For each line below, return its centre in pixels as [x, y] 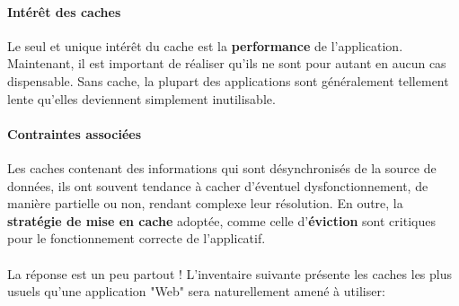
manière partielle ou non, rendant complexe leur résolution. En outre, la [205, 203]
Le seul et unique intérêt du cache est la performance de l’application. [205, 45]
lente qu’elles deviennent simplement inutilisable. [141, 98]
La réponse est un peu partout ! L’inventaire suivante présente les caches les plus [229, 273]
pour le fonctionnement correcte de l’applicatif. [137, 238]
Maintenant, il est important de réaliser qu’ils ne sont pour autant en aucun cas [227, 63]
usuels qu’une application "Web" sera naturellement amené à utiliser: [196, 291]
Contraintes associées [74, 133]
